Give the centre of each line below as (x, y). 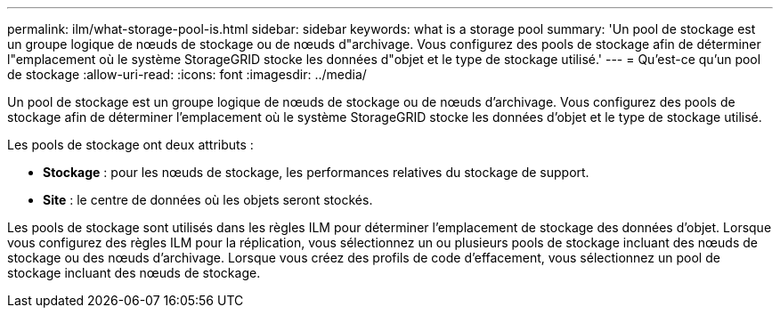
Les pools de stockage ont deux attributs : (130, 145)
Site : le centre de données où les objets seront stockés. (208, 200)
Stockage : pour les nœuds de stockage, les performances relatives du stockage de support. (316, 172)
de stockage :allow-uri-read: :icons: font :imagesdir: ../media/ (187, 74)
